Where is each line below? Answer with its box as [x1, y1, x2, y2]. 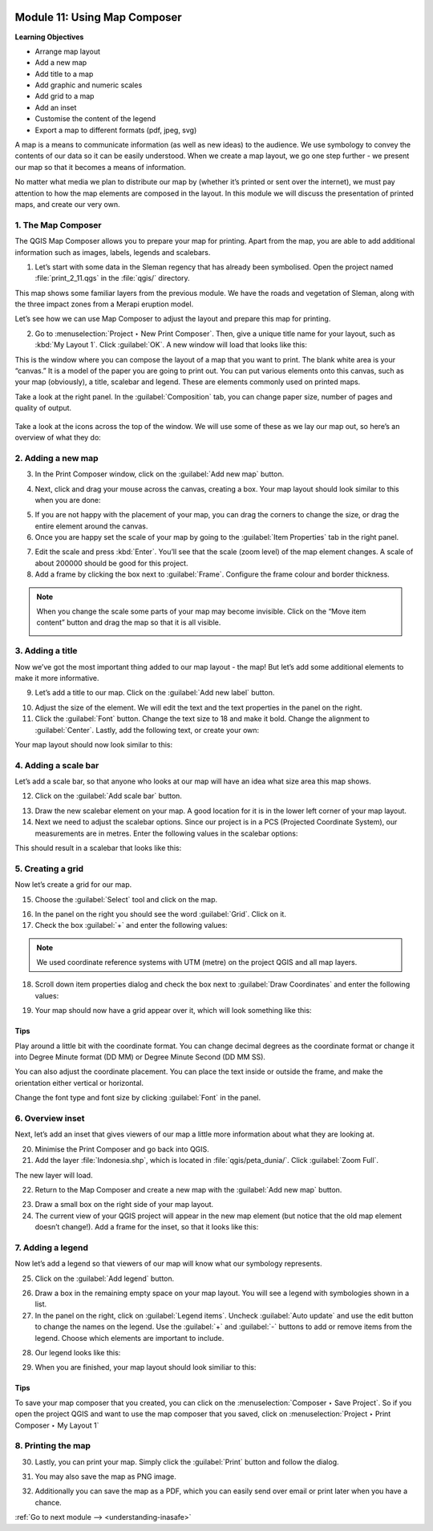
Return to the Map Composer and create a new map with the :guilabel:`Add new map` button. [34, 1185, 342, 1194]
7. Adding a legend [14, 1241, 88, 1253]
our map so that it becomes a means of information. [14, 162, 186, 172]
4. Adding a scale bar [14, 759, 99, 771]
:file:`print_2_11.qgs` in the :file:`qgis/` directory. [34, 273, 190, 283]
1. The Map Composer [14, 219, 102, 230]
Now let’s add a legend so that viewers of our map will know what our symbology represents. [14, 1259, 322, 1269]
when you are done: [34, 495, 101, 504]
